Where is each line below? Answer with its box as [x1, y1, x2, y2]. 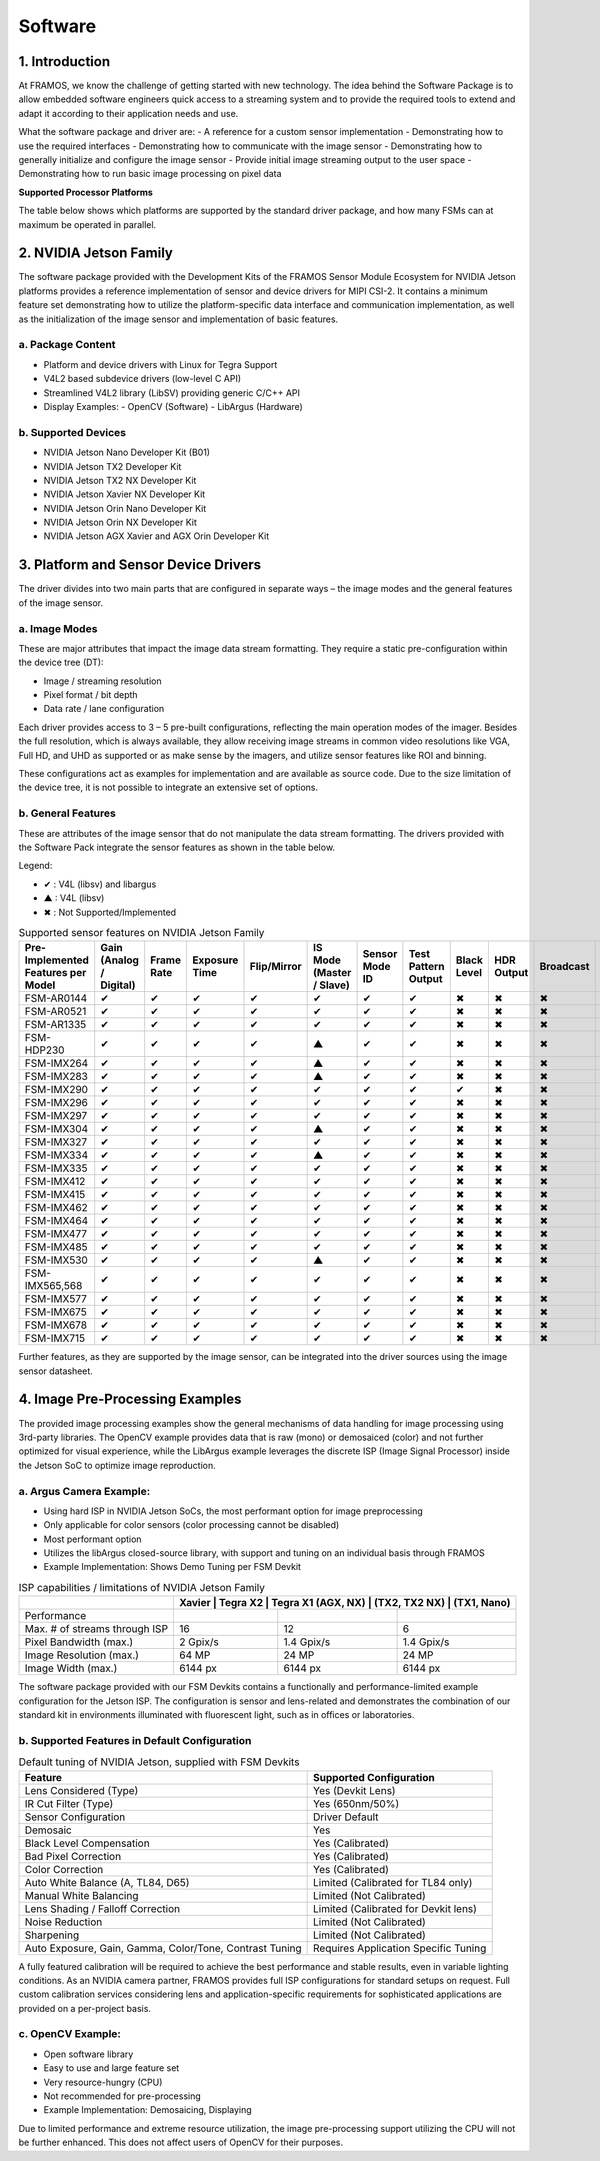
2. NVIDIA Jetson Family [18, 245, 174, 262]
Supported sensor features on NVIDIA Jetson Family [18, 926, 265, 940]
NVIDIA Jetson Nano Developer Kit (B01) [43, 446, 210, 459]
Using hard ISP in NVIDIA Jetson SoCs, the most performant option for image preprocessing [43, 1505, 424, 1517]
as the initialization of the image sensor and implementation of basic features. [18, 313, 339, 325]
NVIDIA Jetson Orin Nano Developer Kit [43, 502, 207, 514]
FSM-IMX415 [24, 1188, 86, 1202]
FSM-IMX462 [24, 1201, 89, 1215]
